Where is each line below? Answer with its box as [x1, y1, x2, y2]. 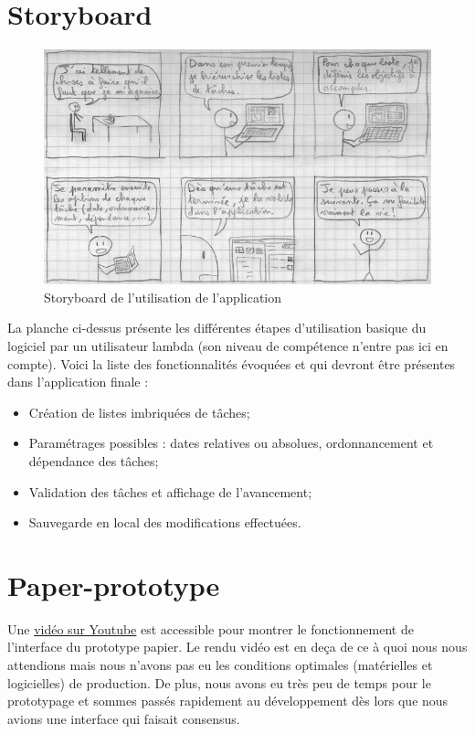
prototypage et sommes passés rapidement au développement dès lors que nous [7, 691, 449, 710]
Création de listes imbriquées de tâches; [28, 402, 250, 421]
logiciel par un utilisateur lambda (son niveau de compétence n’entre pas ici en [7, 335, 449, 355]
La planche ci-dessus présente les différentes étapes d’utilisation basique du [7, 318, 427, 337]
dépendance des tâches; [28, 451, 159, 470]
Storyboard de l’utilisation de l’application [44, 287, 282, 306]
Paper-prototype [7, 566, 220, 603]
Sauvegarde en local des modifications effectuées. [28, 513, 301, 532]
